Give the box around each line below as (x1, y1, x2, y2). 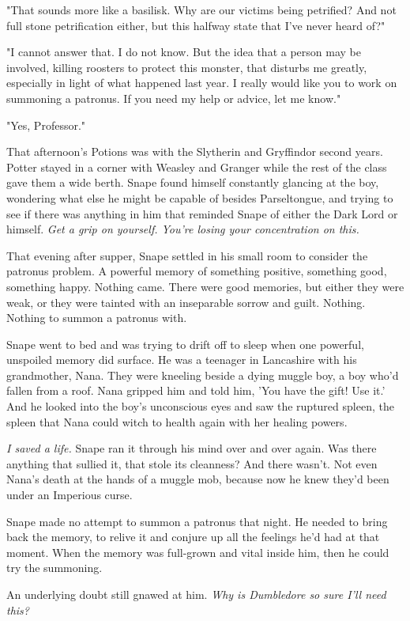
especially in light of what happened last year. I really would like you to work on (6, 74, 397, 91)
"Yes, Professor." (6, 116, 86, 133)
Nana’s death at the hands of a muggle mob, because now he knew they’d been (6, 471, 389, 487)
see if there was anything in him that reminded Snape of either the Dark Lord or (6, 205, 398, 222)
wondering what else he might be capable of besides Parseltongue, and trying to (6, 189, 393, 206)
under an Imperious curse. (6, 487, 133, 503)
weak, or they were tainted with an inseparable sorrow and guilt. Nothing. (6, 293, 366, 310)
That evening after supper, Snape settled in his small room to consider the (6, 247, 368, 263)
